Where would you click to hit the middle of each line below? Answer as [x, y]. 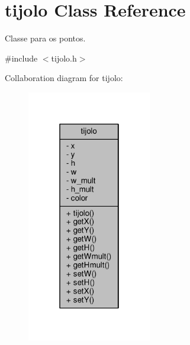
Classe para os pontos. [45, 38]
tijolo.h [64, 58]
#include [21, 58]
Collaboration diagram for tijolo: [64, 78]
